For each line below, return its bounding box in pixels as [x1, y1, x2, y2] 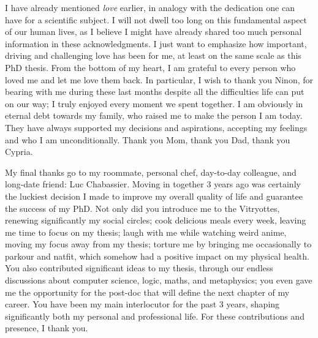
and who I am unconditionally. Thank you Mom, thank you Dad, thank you [5, 133, 290, 146]
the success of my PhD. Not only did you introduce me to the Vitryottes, [5, 201, 280, 214]
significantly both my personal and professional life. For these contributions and [5, 309, 305, 322]
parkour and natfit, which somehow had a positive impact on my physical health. [5, 249, 309, 262]
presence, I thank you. [5, 321, 88, 334]
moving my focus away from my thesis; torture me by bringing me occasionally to [5, 238, 312, 250]
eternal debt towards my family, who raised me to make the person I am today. [5, 109, 303, 122]
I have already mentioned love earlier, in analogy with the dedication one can [5, 1, 295, 13]
